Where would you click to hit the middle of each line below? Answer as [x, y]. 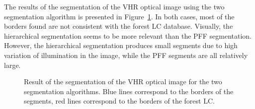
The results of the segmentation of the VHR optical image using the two [114, 6]
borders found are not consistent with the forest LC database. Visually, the [119, 26]
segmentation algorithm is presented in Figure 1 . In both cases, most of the [119, 16]
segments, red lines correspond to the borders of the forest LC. [119, 101]
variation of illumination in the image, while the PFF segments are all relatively [126, 55]
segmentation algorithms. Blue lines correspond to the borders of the [129, 91]
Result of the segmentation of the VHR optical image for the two [123, 82]
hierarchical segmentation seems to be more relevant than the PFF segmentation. [128, 35]
